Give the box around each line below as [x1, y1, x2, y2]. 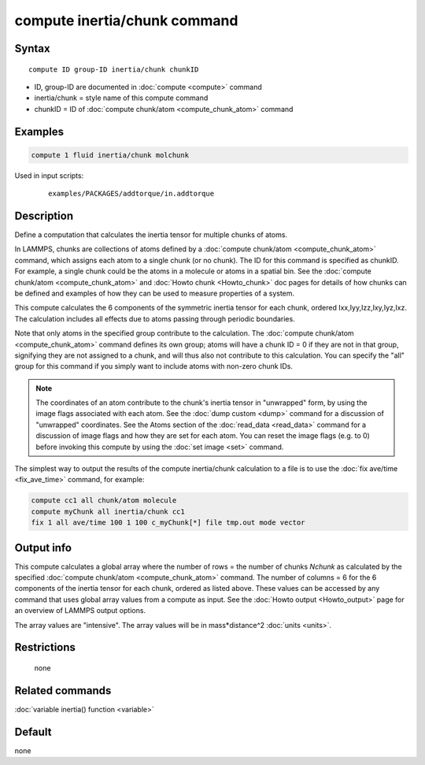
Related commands [14, 684, 112, 697]
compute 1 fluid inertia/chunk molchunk [31, 150, 189, 159]
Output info [14, 540, 72, 555]
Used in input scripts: [14, 170, 84, 180]
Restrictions [14, 641, 76, 654]
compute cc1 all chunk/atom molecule [31, 496, 177, 505]
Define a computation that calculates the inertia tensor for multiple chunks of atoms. [14, 230, 287, 240]
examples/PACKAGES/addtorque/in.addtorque [48, 189, 215, 199]
